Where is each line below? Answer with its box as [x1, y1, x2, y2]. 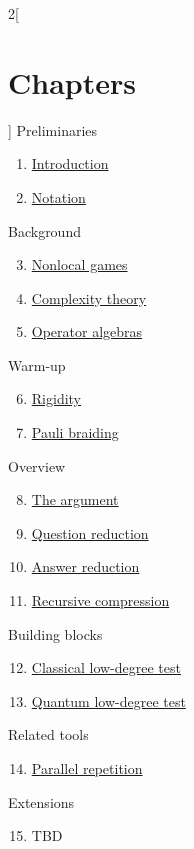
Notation [31, 186, 86, 207]
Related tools [8, 724, 89, 745]
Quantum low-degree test [31, 690, 186, 711]
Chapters [8, 61, 136, 102]
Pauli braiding [31, 422, 119, 443]
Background [8, 220, 81, 241]
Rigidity [31, 388, 82, 409]
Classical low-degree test [31, 657, 181, 678]
